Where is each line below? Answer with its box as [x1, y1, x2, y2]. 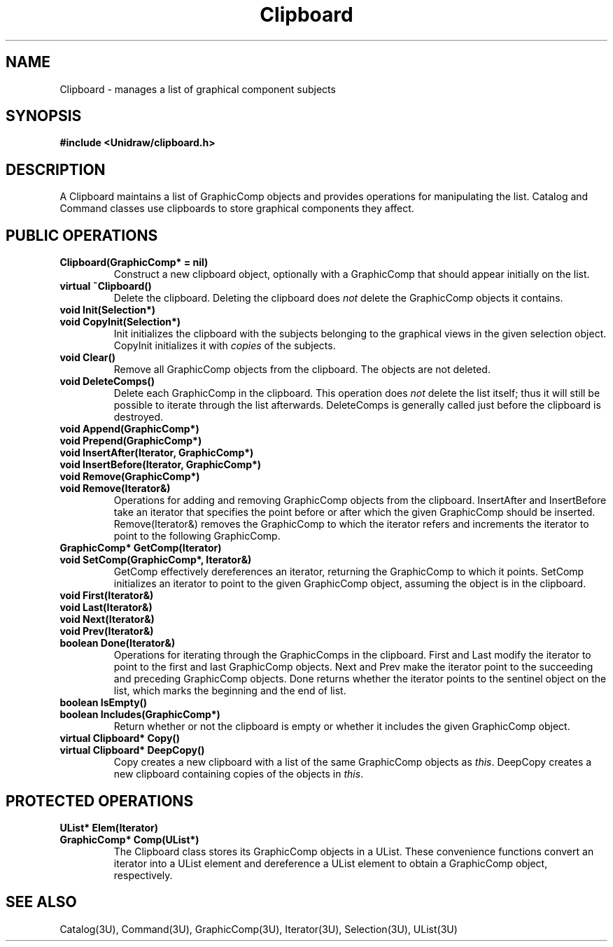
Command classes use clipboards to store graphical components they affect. [59, 202, 414, 215]
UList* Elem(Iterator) [59, 821, 159, 834]
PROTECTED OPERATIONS [6, 792, 194, 810]
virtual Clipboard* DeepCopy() [59, 744, 205, 757]
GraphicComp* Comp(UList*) [59, 833, 199, 846]
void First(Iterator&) [59, 589, 154, 602]
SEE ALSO [6, 893, 77, 911]
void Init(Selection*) [59, 304, 156, 316]
